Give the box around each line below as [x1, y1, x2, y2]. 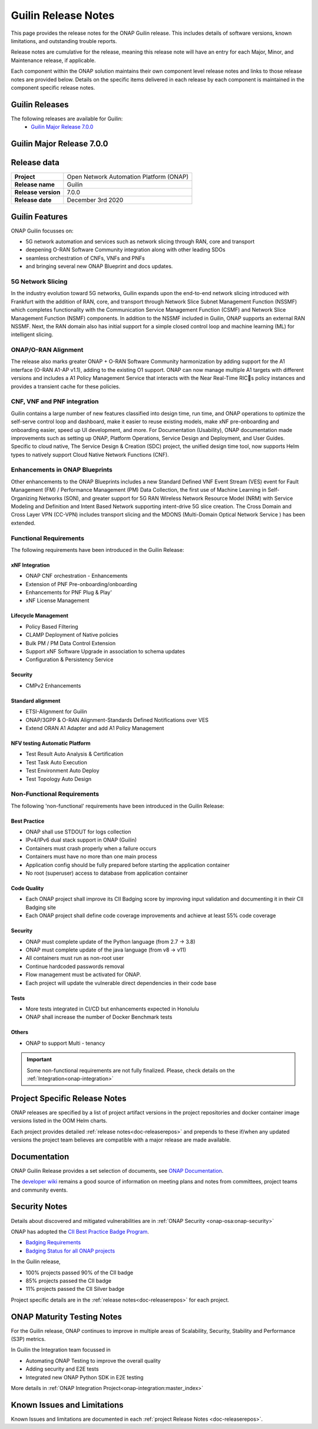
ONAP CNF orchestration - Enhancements [25, 573, 128, 580]
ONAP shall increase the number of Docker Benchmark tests [25, 1013, 173, 1021]
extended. [11, 519, 35, 527]
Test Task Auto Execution [25, 758, 88, 766]
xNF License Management [25, 597, 90, 604]
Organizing [11, 495, 38, 502]
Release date [14, 196, 52, 204]
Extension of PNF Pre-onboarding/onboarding [25, 580, 138, 587]
